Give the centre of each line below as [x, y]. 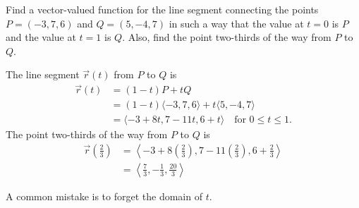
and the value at [41, 37]
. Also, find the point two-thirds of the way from [227, 37]
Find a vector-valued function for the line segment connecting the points [162, 9]
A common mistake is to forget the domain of [104, 196]
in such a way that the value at [236, 23]
